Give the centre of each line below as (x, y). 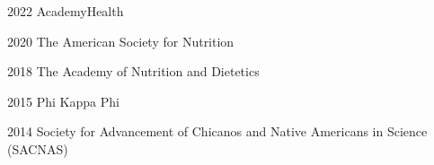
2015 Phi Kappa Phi (63, 101)
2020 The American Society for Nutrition (121, 41)
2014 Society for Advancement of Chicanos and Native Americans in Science (217, 131)
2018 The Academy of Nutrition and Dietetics (133, 71)
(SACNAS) (38, 148)
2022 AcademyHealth (66, 11)
